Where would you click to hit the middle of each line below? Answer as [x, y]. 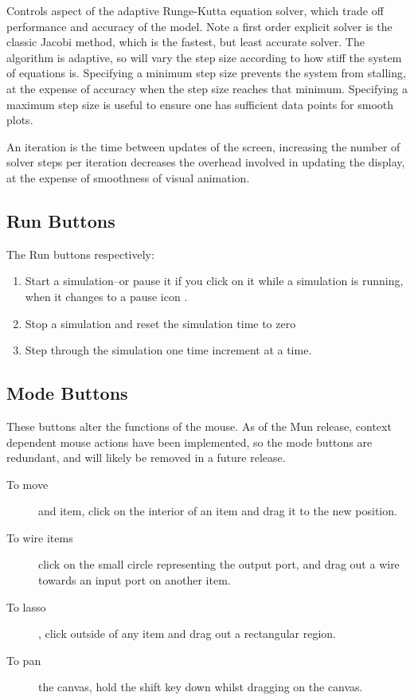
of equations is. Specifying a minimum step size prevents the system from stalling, [206, 73]
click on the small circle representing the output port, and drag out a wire [219, 564]
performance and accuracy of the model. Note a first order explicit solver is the [199, 26]
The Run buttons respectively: [80, 254]
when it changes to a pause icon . [106, 296]
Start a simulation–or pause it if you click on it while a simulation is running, [214, 281]
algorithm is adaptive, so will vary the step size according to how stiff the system [204, 57]
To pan [24, 660]
